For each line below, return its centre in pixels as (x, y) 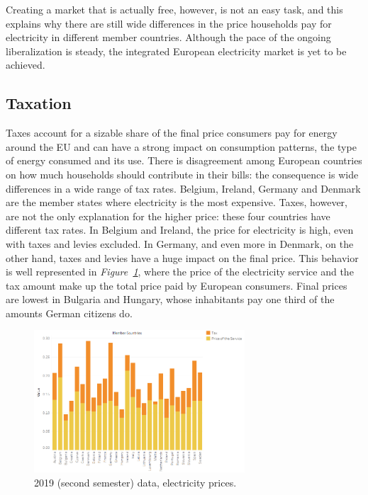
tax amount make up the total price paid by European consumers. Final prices (177, 285)
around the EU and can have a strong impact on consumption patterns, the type (181, 146)
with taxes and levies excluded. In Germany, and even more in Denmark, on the (180, 243)
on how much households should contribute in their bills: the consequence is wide (182, 174)
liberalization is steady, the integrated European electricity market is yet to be (176, 51)
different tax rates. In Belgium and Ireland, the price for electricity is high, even (180, 230)
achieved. (26, 65)
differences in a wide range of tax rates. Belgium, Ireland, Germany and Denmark (183, 188)
